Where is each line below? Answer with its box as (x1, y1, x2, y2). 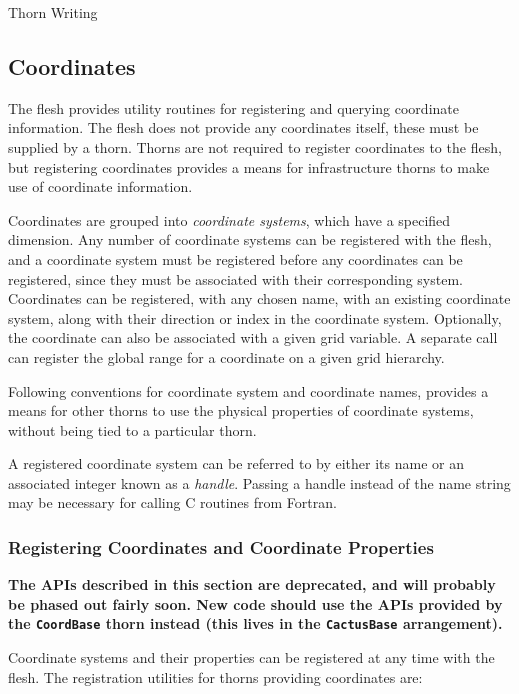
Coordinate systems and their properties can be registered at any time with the (8, 647, 495, 668)
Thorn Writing (8, 2, 98, 22)
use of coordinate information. (8, 176, 193, 197)
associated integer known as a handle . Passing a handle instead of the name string (8, 472, 511, 493)
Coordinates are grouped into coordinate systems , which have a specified (8, 209, 451, 230)
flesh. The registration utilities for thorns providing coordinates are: (8, 666, 423, 687)
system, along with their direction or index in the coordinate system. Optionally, (8, 307, 502, 328)
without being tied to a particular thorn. (8, 419, 257, 440)
